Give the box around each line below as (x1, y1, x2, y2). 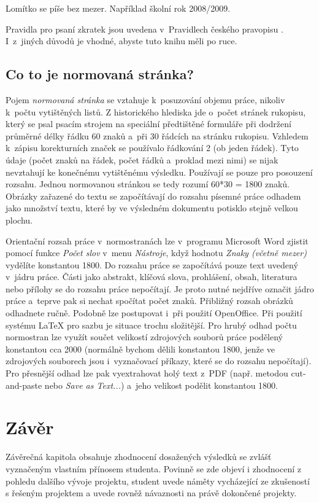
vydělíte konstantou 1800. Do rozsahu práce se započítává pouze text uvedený (6, 258, 298, 271)
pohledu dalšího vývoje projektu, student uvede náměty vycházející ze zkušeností (6, 474, 310, 487)
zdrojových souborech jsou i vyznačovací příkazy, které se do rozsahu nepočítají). (6, 354, 312, 367)
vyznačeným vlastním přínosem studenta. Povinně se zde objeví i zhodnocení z (6, 462, 301, 475)
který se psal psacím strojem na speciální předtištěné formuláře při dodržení (6, 117, 291, 130)
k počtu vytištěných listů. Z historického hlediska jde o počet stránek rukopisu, (6, 105, 306, 118)
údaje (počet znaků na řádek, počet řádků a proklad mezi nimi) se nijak (6, 153, 279, 166)
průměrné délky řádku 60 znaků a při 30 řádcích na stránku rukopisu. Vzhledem (6, 129, 309, 142)
